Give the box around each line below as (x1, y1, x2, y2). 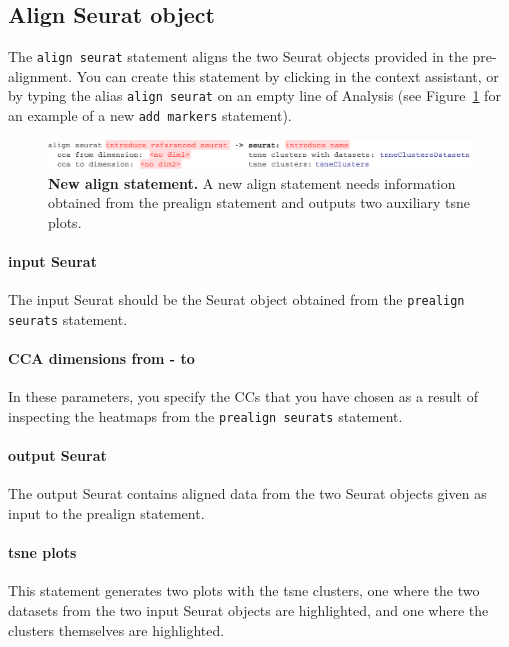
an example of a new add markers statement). (8, 105, 292, 126)
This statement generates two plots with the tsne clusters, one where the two (8, 580, 480, 601)
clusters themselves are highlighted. (8, 619, 225, 640)
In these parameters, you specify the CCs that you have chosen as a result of (8, 386, 478, 407)
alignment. (8, 65, 73, 86)
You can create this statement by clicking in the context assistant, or (76, 65, 499, 86)
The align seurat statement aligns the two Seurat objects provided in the (8, 46, 468, 67)
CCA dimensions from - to (8, 348, 195, 369)
